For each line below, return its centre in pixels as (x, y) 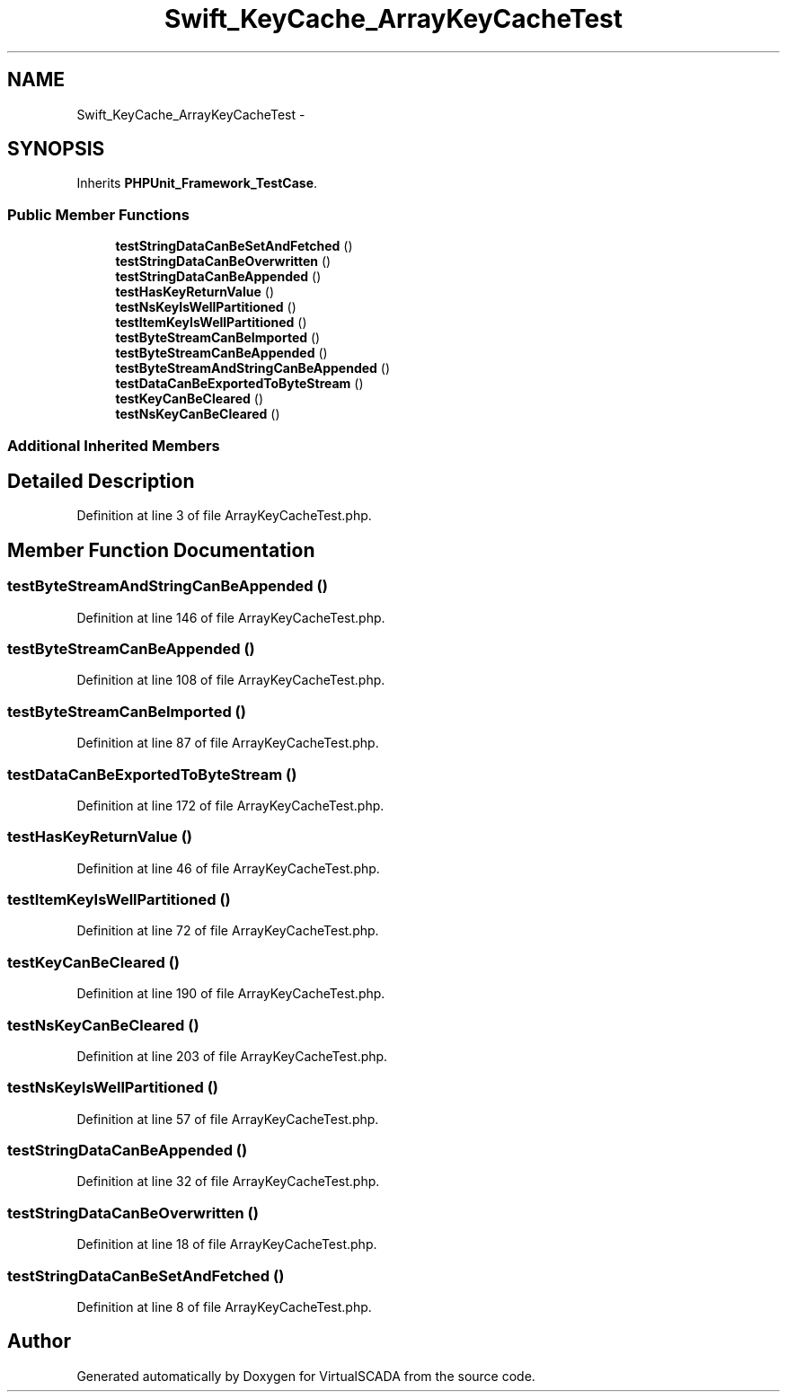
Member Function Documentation (161, 550)
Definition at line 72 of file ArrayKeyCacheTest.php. (228, 931)
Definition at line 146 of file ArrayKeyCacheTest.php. (231, 617)
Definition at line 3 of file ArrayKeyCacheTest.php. (224, 516)
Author (39, 1341)
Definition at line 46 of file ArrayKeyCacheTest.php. (228, 868)
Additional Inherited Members (114, 445)
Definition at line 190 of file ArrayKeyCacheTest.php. (231, 994)
